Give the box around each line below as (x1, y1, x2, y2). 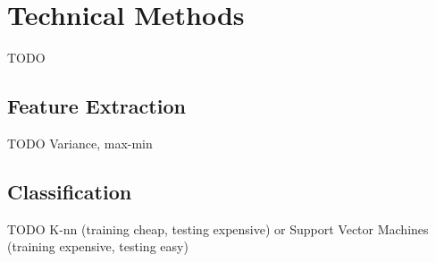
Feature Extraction (7, 92, 186, 120)
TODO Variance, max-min (7, 133, 153, 152)
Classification (7, 177, 132, 205)
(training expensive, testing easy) (7, 237, 189, 256)
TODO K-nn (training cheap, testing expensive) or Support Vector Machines (7, 219, 429, 238)
